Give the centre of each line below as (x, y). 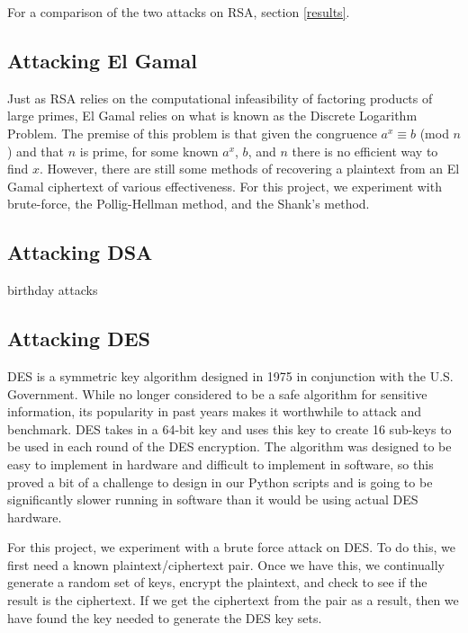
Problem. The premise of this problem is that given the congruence (192, 133)
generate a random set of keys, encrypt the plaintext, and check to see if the (217, 582)
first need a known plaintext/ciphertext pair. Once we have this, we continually (226, 564)
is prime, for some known (149, 151)
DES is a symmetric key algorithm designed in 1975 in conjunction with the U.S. (230, 375)
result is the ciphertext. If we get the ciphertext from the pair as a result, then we (233, 600)
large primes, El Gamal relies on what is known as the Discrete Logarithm (212, 116)
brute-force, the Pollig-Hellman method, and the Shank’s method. (189, 204)
